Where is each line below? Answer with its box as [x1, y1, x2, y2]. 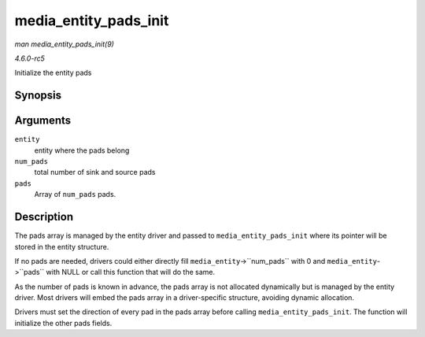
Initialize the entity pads [14, 68, 92, 78]
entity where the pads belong [34, 146, 130, 155]
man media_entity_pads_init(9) [14, 39, 114, 49]
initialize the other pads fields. [14, 318, 113, 328]
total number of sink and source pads [34, 168, 156, 177]
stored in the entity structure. [14, 242, 109, 251]
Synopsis [14, 89, 62, 102]
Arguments [14, 114, 72, 128]
